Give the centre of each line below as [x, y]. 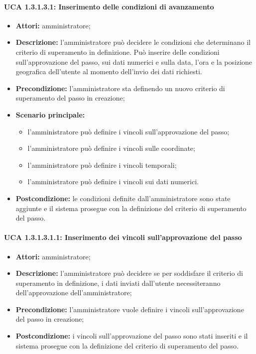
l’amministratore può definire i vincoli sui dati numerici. [113, 181]
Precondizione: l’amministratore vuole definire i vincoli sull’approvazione [130, 309]
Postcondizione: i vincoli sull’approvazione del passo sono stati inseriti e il [132, 336]
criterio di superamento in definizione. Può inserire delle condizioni [118, 52]
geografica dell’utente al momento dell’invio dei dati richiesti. [109, 71]
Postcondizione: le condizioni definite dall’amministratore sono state [123, 198]
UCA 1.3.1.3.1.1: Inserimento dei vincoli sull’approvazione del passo [123, 237]
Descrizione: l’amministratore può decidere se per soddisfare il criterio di [129, 273]
